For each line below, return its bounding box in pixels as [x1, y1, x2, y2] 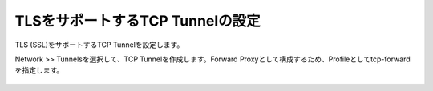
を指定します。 [14, 65, 64, 75]
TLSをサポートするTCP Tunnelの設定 [14, 12, 261, 30]
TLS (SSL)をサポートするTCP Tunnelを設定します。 [14, 40, 184, 49]
